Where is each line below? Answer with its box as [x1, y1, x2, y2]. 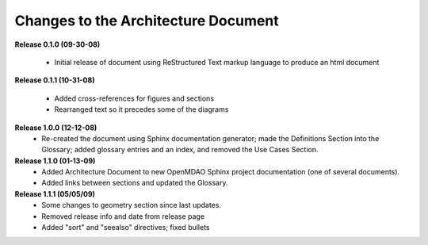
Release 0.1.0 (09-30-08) [14, 40, 101, 49]
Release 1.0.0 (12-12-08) [14, 123, 97, 132]
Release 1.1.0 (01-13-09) [14, 155, 96, 166]
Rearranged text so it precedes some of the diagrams [54, 105, 229, 114]
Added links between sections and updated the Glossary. [41, 178, 228, 188]
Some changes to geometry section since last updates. [41, 201, 222, 210]
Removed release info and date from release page [41, 211, 205, 221]
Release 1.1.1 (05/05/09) [14, 189, 95, 198]
